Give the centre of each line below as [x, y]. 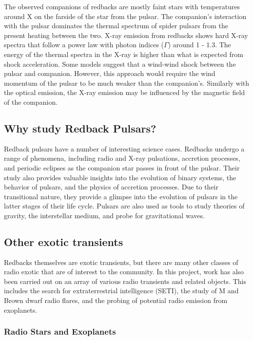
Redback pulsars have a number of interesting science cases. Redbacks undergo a [124, 148]
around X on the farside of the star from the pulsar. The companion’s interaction [125, 16]
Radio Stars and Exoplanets [60, 331]
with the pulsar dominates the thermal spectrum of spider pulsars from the [116, 26]
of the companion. [31, 102]
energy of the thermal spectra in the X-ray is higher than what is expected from [124, 54]
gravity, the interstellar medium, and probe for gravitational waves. [104, 215]
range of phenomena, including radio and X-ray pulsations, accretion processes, [122, 158]
